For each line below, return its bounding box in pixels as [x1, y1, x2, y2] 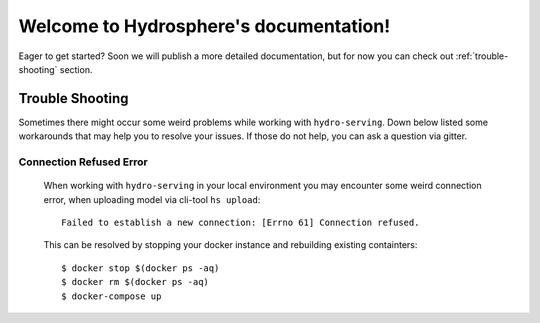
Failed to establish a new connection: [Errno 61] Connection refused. [61, 216, 420, 228]
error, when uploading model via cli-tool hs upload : [43, 193, 261, 205]
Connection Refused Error [18, 155, 149, 169]
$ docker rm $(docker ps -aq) [61, 276, 210, 288]
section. [59, 63, 93, 75]
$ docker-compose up [61, 290, 162, 302]
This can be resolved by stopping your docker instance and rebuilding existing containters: [43, 239, 418, 251]
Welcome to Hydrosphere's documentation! [18, 15, 391, 37]
